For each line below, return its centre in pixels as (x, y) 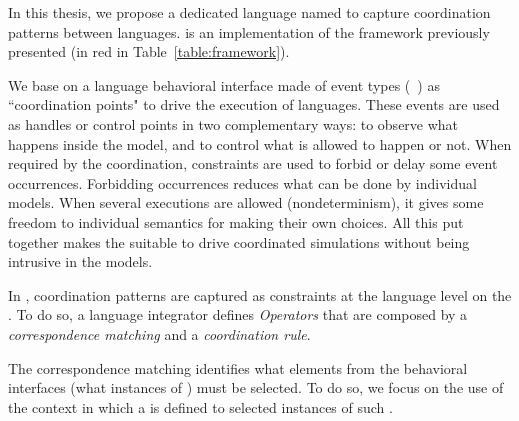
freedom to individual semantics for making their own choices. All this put (236, 221)
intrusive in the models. (80, 261)
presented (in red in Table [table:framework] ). (149, 51)
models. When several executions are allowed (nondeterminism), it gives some (246, 202)
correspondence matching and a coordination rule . (159, 333)
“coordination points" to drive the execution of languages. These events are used (254, 104)
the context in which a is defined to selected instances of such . (200, 406)
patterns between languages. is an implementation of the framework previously (249, 31)
